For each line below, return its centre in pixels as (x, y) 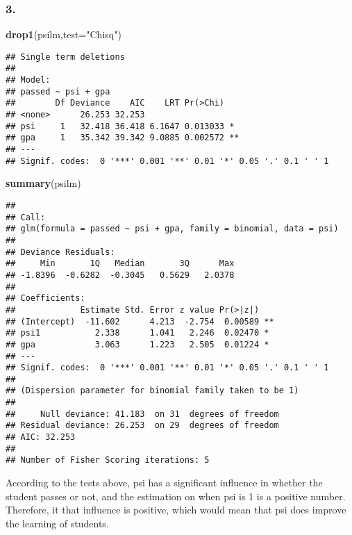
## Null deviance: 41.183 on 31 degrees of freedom (142, 414)
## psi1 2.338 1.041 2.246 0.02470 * (137, 333)
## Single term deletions (65, 57)
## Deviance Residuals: (60, 252)
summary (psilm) (43, 183)
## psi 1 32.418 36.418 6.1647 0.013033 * (120, 126)
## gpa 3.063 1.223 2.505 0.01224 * (137, 344)
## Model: (28, 80)
